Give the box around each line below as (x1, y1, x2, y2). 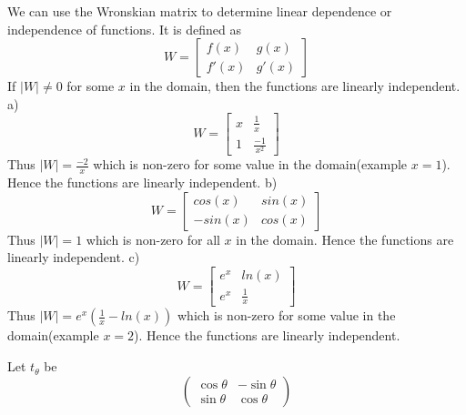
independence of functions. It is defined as (7, 19, 241, 38)
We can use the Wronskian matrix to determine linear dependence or (7, 2, 392, 20)
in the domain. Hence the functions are (236, 229, 454, 248)
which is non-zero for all (86, 229, 220, 248)
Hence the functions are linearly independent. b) (7, 173, 278, 192)
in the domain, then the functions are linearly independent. (129, 76, 461, 96)
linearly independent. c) (7, 248, 140, 267)
